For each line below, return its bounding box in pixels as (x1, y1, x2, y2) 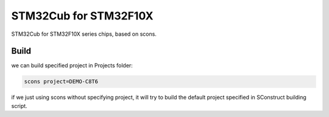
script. (11, 102, 27, 109)
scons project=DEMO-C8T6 (24, 78, 99, 85)
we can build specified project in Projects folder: (11, 62, 133, 69)
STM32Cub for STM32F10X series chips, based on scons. (11, 30, 157, 38)
